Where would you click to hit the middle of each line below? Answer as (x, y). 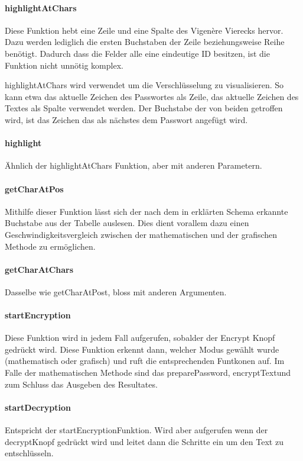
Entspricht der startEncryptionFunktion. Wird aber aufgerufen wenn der (136, 430)
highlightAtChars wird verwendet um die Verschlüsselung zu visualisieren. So (144, 85)
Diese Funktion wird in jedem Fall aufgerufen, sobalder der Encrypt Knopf (140, 338)
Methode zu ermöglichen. (50, 246)
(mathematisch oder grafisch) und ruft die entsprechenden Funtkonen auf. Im (145, 361)
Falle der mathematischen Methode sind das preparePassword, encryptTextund (148, 373)
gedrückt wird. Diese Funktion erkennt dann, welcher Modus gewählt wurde (142, 349)
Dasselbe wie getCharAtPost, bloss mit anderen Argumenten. (116, 291)
